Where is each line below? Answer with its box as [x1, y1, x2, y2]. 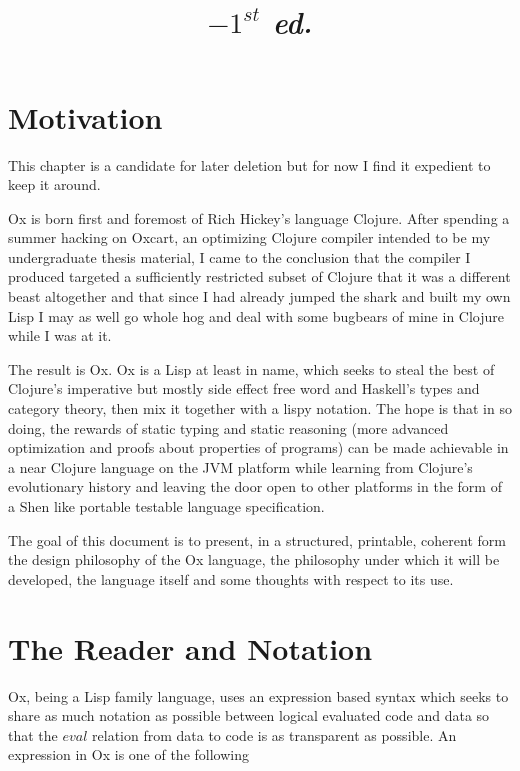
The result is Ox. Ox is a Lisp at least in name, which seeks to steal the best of [8, 358, 495, 379]
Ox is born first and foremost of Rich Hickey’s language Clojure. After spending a [8, 207, 510, 228]
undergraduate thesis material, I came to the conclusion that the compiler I [8, 246, 471, 267]
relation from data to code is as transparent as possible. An [92, 724, 457, 745]
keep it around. [8, 174, 101, 195]
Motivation [8, 96, 163, 137]
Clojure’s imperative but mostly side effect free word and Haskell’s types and [8, 378, 480, 399]
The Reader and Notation [8, 627, 373, 668]
